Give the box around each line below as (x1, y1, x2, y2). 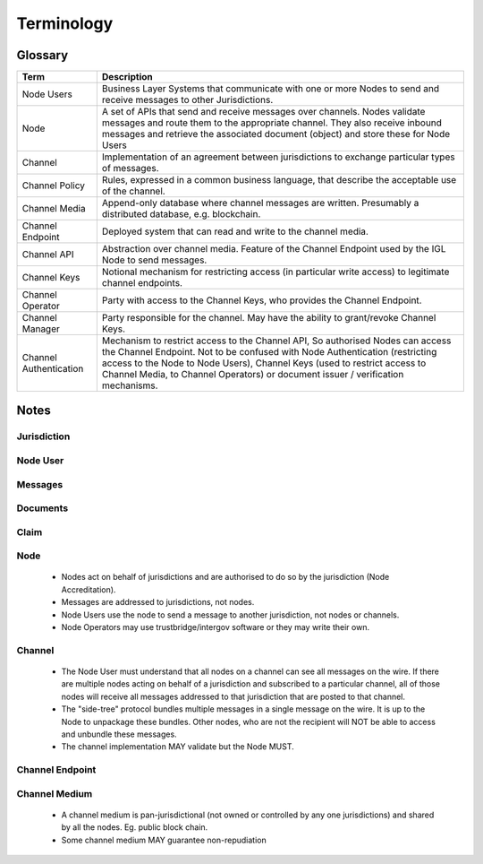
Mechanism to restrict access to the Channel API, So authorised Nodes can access (101, 334, 452, 347)
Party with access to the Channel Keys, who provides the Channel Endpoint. (101, 294, 422, 307)
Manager (21, 323, 60, 335)
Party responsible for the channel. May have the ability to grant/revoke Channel (101, 312, 436, 324)
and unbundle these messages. (61, 729, 178, 739)
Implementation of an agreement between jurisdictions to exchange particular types (101, 151, 455, 163)
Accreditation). (61, 583, 116, 595)
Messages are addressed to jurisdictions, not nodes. (61, 597, 255, 608)
